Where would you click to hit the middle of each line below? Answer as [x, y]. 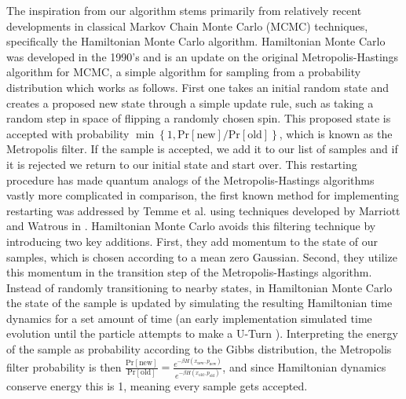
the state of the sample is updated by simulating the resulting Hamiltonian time [199, 303]
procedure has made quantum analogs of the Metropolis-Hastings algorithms [190, 179]
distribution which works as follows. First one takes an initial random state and [198, 87]
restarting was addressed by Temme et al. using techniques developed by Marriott [203, 210]
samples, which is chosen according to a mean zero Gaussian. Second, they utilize [202, 256]
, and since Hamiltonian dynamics [304, 366]
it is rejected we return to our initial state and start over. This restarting [182, 164]
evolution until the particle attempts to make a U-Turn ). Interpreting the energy [202, 333]
